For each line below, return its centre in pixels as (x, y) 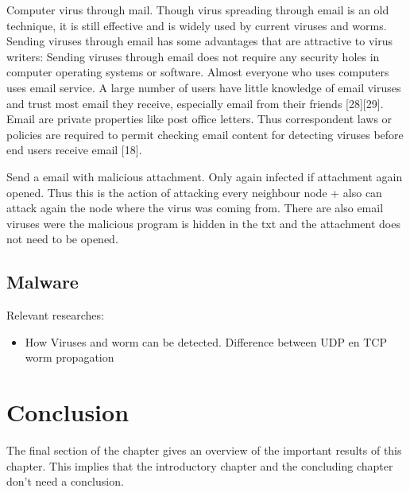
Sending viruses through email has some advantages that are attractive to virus (199, 41)
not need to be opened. (62, 239)
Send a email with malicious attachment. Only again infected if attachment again (205, 176)
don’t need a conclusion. (65, 481)
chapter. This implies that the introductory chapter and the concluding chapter (200, 465)
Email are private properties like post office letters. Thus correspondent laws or (199, 119)
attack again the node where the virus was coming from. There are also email (195, 208)
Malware (43, 282)
